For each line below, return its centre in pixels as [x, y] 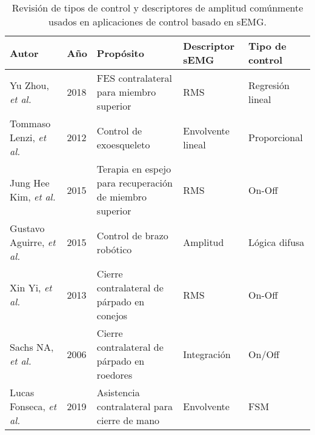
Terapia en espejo [134, 169]
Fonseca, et [33, 406]
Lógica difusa [277, 242]
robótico [114, 249]
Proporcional [276, 137]
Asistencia [118, 392]
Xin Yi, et [31, 287]
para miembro [126, 92]
